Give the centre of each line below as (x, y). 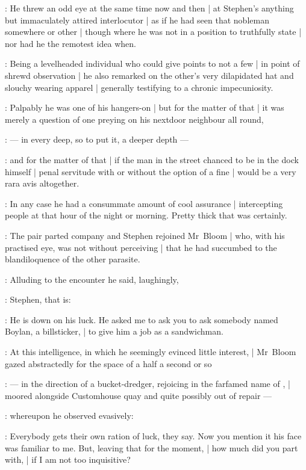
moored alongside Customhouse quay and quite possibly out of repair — (139, 395)
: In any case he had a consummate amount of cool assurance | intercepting (144, 203)
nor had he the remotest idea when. (70, 43)
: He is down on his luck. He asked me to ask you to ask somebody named (142, 319)
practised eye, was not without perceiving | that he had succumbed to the (141, 247)
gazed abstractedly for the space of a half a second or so (108, 363)
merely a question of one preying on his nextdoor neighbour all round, (134, 119)
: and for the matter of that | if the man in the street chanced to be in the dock (152, 159)
